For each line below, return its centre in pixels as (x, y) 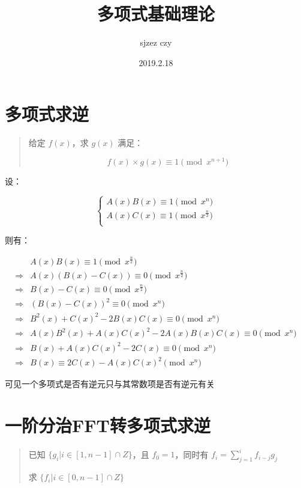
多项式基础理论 (156, 14)
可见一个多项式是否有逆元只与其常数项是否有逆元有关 (110, 384)
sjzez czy (156, 42)
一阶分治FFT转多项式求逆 (108, 425)
